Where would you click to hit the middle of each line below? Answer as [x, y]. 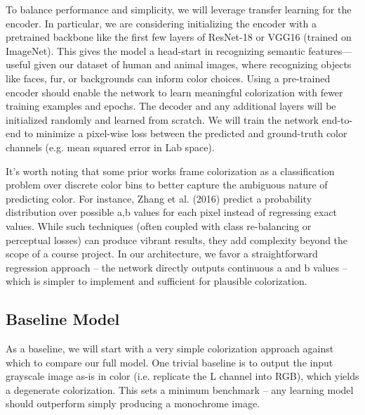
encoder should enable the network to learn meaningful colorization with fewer [174, 92]
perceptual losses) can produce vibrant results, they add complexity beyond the [177, 240]
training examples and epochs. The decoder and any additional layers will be [171, 106]
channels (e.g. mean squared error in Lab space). [110, 147]
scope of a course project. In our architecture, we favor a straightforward [162, 254]
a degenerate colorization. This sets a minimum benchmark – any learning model [180, 389]
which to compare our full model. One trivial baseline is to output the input [170, 362]
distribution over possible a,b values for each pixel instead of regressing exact [172, 212]
